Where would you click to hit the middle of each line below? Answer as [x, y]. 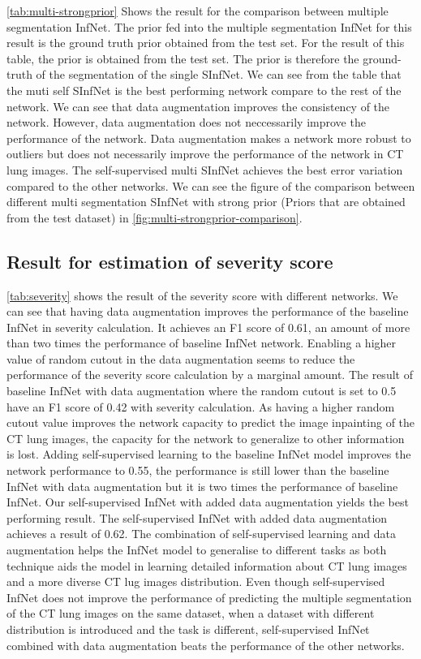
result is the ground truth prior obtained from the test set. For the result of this [206, 43]
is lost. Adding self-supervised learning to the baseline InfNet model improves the [209, 454]
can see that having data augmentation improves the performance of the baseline [208, 311]
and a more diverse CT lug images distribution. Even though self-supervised [196, 581]
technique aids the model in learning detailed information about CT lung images [207, 565]
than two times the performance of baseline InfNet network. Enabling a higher [202, 343]
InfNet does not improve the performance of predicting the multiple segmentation [209, 597]
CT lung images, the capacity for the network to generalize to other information [206, 438]
